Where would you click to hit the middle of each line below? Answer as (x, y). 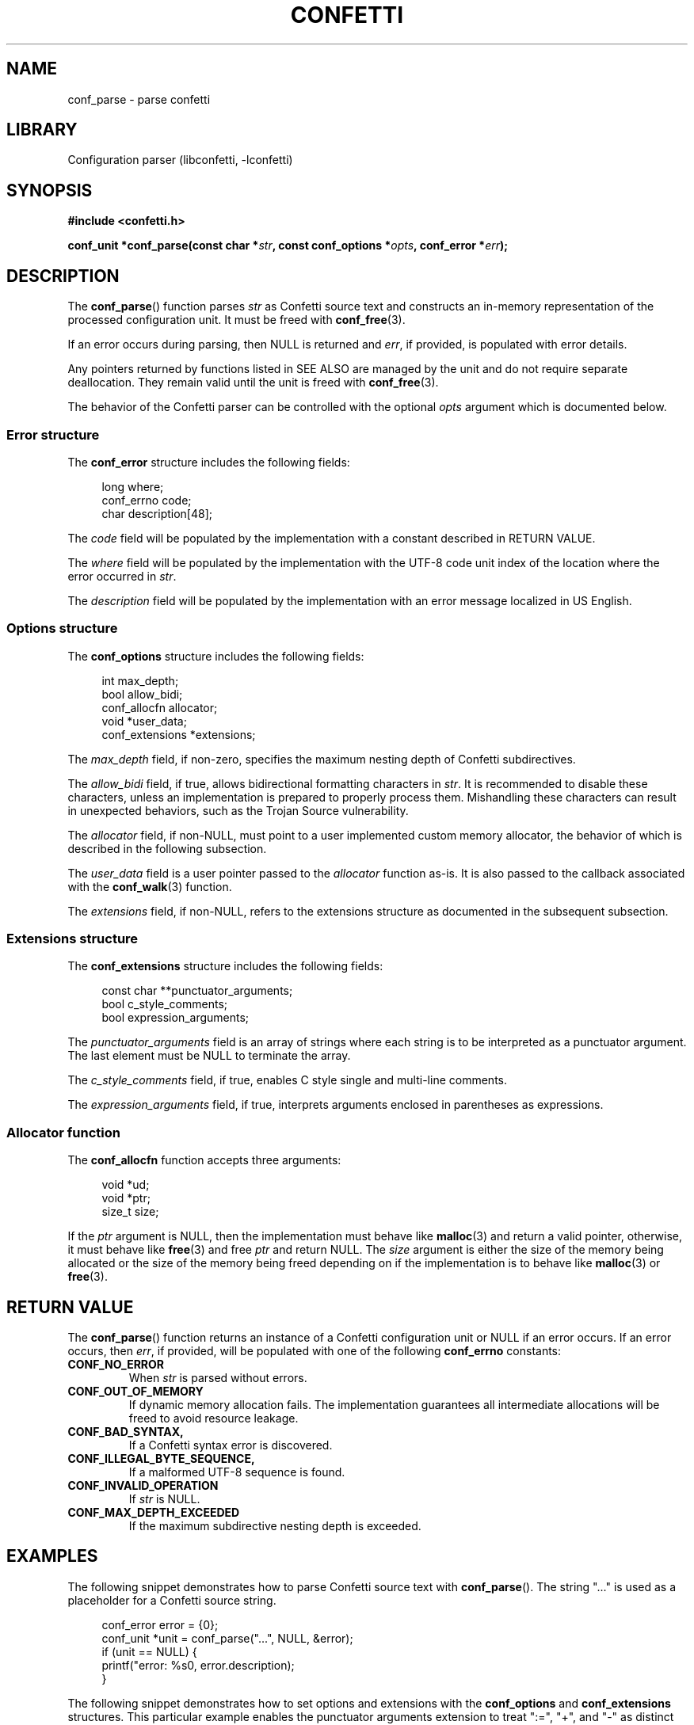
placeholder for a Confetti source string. (172, 1600)
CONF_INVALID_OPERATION (143, 1485)
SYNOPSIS (50, 190)
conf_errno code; (147, 500)
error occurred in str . (122, 576)
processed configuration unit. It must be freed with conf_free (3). (236, 320)
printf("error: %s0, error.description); (198, 1665)
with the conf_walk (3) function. (150, 886)
